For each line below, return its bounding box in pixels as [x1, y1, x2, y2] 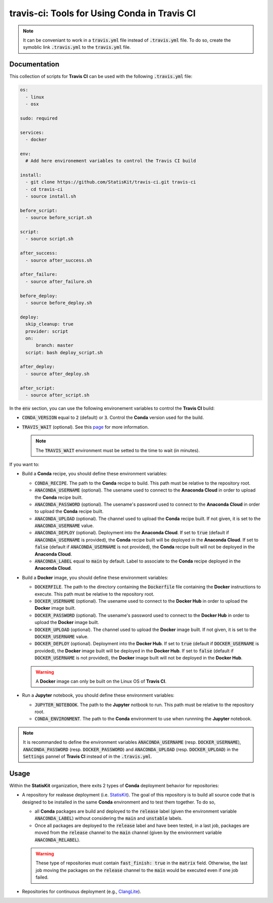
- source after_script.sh [25, 392, 89, 398]
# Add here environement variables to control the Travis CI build [25, 158, 196, 164]
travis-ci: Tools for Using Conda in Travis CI [9, 8, 196, 19]
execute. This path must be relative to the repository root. [34, 591, 155, 597]
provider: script [25, 328, 68, 334]
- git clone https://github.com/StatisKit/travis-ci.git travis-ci [25, 179, 196, 185]
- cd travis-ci [25, 186, 63, 192]
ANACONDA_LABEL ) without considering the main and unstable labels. [34, 815, 183, 821]
